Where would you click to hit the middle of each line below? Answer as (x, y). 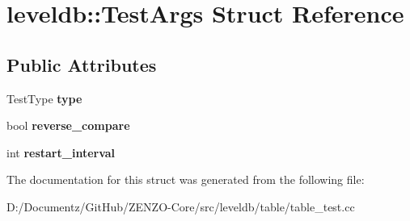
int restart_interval (61, 152)
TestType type (44, 98)
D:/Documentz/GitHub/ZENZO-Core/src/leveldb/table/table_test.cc (181, 206)
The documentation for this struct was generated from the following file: (186, 179)
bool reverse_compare (68, 125)
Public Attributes (82, 64)
